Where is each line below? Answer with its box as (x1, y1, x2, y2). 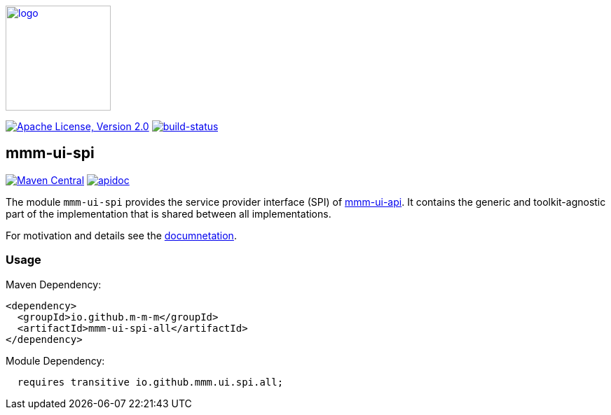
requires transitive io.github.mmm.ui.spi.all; (17, 376, 284, 388)
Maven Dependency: (6, 278, 102, 290)
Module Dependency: (6, 354, 105, 367)
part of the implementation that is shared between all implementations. (6, 207, 331, 220)
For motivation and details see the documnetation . (6, 229, 237, 241)
